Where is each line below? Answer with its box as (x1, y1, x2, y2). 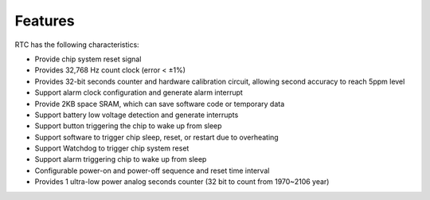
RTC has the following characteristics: (14, 40, 139, 49)
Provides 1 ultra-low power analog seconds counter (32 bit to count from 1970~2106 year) (34, 177, 330, 186)
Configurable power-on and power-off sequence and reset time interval (34, 166, 270, 175)
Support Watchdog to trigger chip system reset (34, 143, 190, 153)
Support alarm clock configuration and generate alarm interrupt (34, 88, 243, 97)
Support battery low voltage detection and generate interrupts (34, 110, 239, 120)
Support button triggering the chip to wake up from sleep (34, 121, 222, 131)
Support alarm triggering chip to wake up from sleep (34, 155, 207, 164)
